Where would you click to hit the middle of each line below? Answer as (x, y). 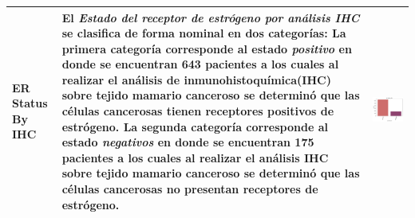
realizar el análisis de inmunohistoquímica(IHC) (196, 79)
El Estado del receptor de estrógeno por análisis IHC (211, 17)
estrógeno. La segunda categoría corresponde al (195, 126)
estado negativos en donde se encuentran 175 (188, 142)
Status (30, 103)
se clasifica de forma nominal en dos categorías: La (204, 33)
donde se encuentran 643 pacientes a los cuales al (200, 64)
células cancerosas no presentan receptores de (190, 189)
